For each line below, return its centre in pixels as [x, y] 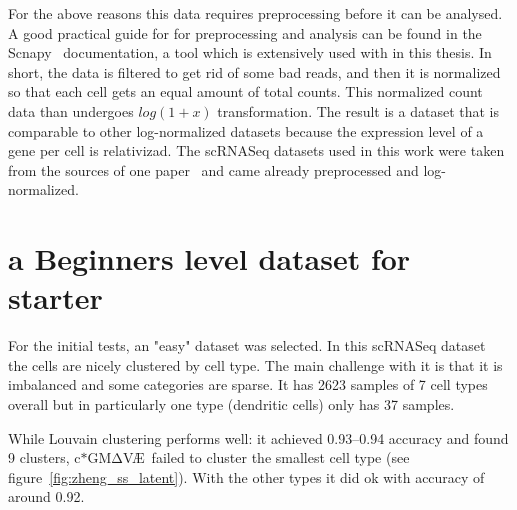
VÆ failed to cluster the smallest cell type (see [266, 457]
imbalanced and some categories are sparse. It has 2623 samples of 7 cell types [248, 384]
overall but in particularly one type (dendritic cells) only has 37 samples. [231, 404]
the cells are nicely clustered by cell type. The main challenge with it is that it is [255, 364]
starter [55, 297]
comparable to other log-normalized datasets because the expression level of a [246, 130]
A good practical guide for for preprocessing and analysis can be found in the [245, 32]
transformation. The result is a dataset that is [358, 110]
